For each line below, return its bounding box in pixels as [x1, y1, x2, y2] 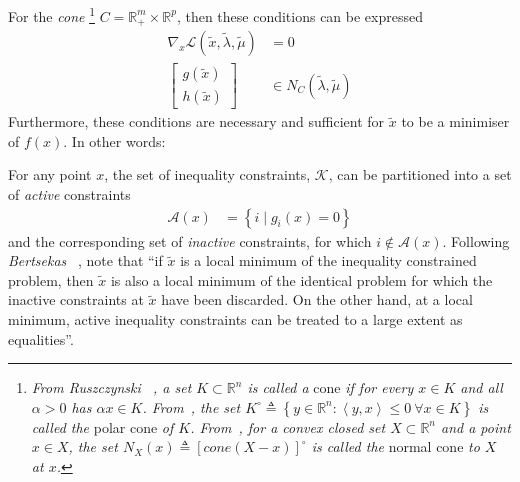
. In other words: [63, 130, 166, 151]
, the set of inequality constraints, [104, 164, 311, 185]
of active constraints [8, 184, 131, 205]
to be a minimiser [401, 111, 510, 132]
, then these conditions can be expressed [176, 5, 423, 26]
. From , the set [142, 396, 241, 417]
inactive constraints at [8, 289, 144, 310]
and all [460, 377, 503, 398]
